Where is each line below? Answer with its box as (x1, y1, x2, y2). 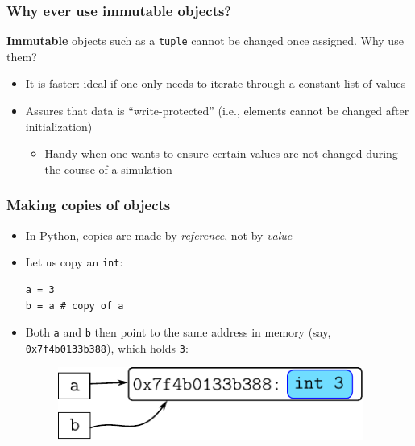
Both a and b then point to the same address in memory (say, (25, 324, 331, 341)
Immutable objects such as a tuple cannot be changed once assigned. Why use (6, 32, 404, 49)
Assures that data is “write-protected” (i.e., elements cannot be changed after (25, 102, 409, 119)
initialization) (25, 118, 93, 134)
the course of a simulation (44, 160, 172, 177)
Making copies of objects (6, 195, 171, 215)
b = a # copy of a (25, 299, 124, 312)
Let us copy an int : (25, 254, 123, 270)
